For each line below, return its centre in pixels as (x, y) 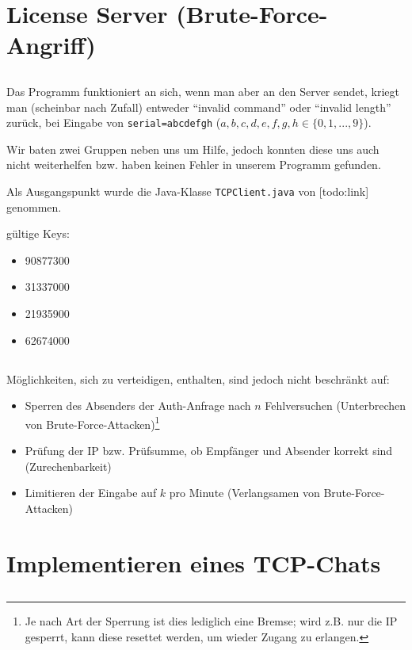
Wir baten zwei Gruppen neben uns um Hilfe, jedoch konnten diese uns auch (193, 149)
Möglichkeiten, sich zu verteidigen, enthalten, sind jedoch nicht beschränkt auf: (198, 379)
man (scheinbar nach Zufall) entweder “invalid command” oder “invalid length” (199, 107)
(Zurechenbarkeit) (68, 466)
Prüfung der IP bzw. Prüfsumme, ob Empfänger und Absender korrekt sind (209, 451)
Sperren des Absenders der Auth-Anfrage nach (138, 405)
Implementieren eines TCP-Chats (194, 562)
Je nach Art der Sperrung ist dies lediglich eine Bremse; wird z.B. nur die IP (211, 621)
